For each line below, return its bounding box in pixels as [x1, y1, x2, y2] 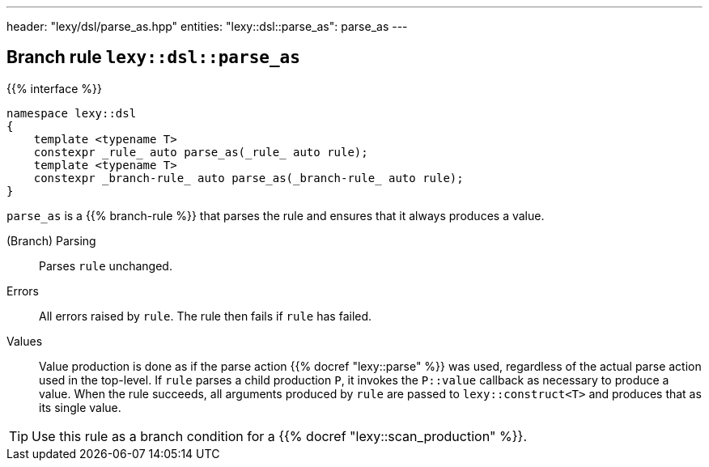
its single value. [39, 400, 121, 414]
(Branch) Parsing [6, 233, 96, 248]
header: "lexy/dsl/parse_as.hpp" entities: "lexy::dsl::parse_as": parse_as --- [6, 19, 408, 33]
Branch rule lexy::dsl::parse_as [6, 47, 300, 68]
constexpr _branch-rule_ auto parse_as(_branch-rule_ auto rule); [33, 171, 464, 185]
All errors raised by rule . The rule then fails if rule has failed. [39, 308, 372, 323]
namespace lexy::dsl [6, 106, 137, 120]
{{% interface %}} [6, 81, 102, 96]
